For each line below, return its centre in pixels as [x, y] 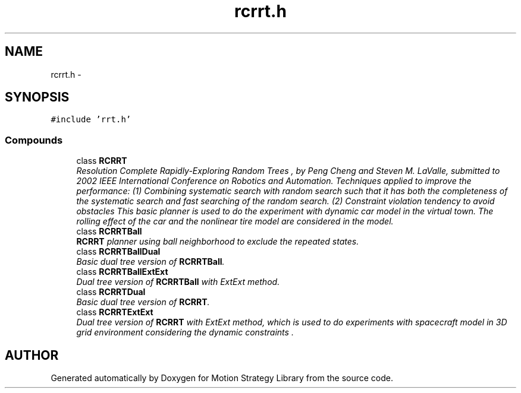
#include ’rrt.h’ [91, 120]
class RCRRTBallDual [118, 252]
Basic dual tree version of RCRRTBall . [150, 262]
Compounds [34, 140]
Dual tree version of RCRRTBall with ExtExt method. [178, 282]
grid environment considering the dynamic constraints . [185, 332]
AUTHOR [32, 355]
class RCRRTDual [111, 292]
